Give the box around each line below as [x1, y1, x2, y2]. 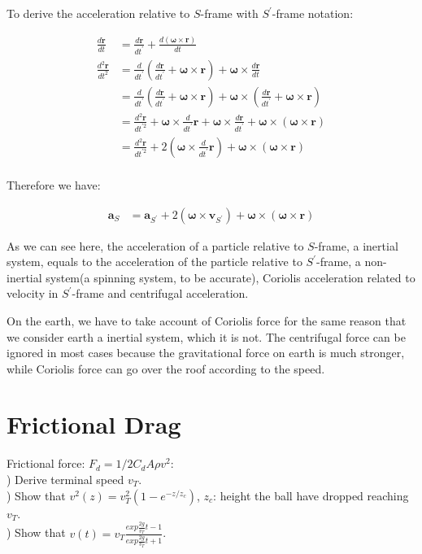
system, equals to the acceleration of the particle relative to [7, 253, 302, 270]
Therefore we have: [7, 176, 101, 193]
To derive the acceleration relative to [7, 5, 190, 21]
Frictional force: [7, 455, 85, 472]
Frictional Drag [7, 408, 181, 441]
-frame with [200, 5, 259, 21]
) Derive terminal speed [7, 471, 124, 488]
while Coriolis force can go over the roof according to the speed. [7, 360, 325, 377]
